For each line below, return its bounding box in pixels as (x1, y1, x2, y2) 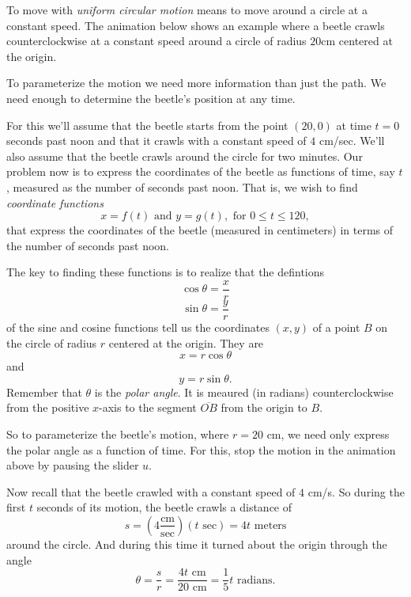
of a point (312, 319, 360, 336)
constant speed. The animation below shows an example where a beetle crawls (6, 17, 385, 33)
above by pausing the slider (6, 457, 139, 473)
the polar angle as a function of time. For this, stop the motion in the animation (6, 441, 396, 458)
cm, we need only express (266, 426, 390, 442)
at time (336, 116, 371, 133)
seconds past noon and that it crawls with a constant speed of (6, 132, 307, 149)
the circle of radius (6, 334, 97, 351)
